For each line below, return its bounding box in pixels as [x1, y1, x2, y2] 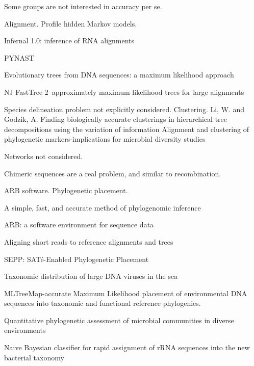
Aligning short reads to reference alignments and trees [4, 236, 173, 247]
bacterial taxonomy [4, 352, 64, 362]
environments [4, 325, 46, 335]
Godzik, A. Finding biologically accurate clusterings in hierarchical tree [4, 114, 227, 124]
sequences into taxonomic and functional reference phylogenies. [4, 298, 201, 308]
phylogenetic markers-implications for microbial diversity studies [4, 134, 206, 144]
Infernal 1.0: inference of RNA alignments [4, 35, 135, 46]
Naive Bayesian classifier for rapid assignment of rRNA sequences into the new [4, 342, 250, 353]
